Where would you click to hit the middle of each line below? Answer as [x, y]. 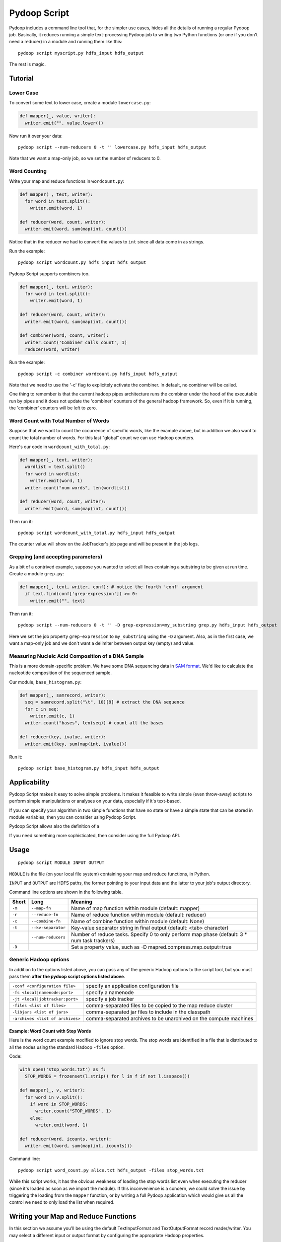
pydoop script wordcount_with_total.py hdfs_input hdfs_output [97, 533]
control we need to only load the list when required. [62, 1202]
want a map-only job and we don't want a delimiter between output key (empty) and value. [102, 643]
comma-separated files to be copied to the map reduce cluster [159, 1006]
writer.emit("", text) [58, 601]
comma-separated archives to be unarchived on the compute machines [170, 1018]
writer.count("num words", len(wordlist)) [77, 488]
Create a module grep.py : [36, 574]
